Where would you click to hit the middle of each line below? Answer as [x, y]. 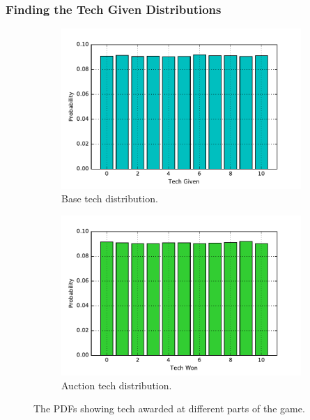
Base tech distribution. [110, 198]
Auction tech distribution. [117, 385]
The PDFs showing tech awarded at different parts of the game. [169, 408]
